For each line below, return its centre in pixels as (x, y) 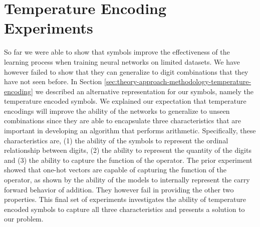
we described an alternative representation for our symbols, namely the (144, 91)
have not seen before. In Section (53, 81)
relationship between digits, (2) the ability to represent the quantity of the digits (128, 150)
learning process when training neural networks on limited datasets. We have (122, 61)
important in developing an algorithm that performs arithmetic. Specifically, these (130, 131)
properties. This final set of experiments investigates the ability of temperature (125, 199)
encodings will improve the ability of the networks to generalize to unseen (117, 110)
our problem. (24, 219)
